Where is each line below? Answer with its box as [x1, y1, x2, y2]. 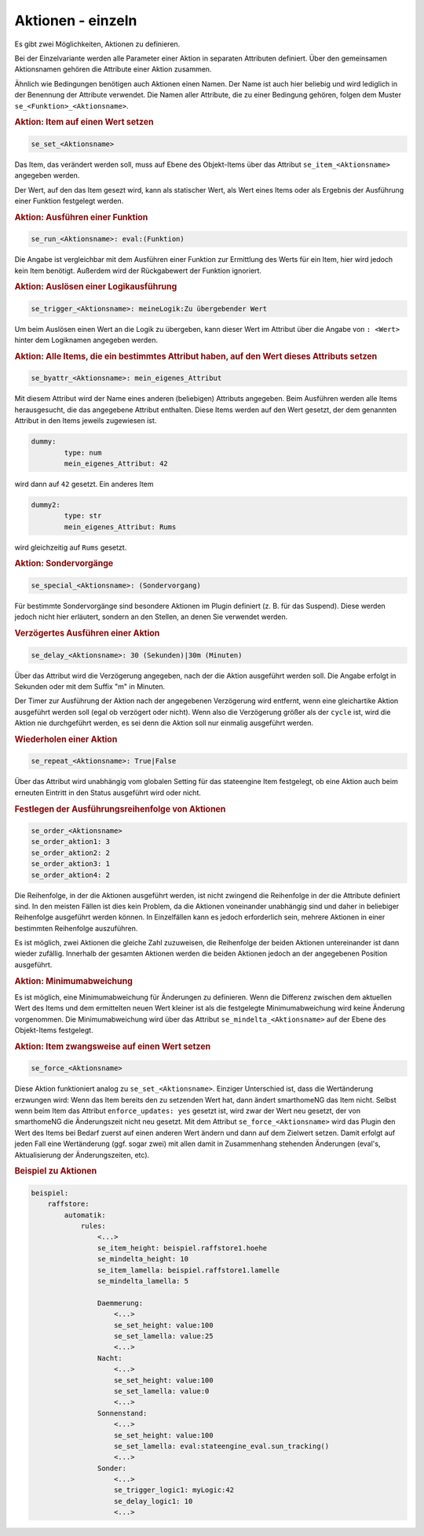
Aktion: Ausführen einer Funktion [14, 212, 148, 223]
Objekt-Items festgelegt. [14, 1026, 93, 1035]
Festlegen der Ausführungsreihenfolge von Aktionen [14, 803, 226, 814]
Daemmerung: [97, 1298, 144, 1307]
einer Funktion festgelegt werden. [14, 196, 124, 205]
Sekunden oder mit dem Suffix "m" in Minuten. [14, 681, 166, 691]
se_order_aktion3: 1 [31, 860, 110, 868]
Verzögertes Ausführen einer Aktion [14, 628, 160, 639]
